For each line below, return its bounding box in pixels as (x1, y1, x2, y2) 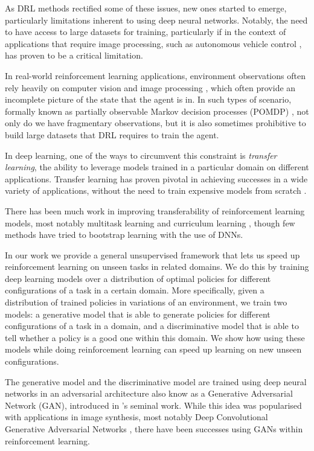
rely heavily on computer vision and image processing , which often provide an (5, 81, 296, 94)
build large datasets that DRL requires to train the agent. (5, 128, 219, 141)
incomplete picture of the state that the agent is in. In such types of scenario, (5, 93, 292, 106)
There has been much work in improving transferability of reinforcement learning (5, 204, 305, 217)
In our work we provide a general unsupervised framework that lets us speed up (5, 248, 300, 261)
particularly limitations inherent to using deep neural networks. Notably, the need (5, 13, 308, 26)
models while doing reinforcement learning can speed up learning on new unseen (5, 343, 302, 356)
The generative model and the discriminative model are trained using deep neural (5, 375, 307, 388)
